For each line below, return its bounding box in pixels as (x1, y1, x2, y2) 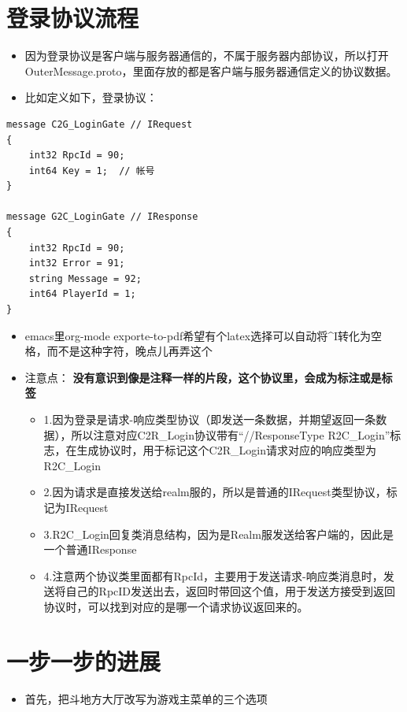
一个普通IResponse (43, 541, 137, 558)
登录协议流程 (6, 2, 139, 34)
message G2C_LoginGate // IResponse (6, 211, 198, 223)
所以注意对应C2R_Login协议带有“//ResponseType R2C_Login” (71, 426, 390, 443)
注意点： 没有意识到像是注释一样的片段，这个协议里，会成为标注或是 (24, 369, 382, 385)
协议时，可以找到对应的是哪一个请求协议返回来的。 (43, 598, 309, 614)
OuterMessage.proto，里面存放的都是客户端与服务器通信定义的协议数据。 (24, 62, 398, 79)
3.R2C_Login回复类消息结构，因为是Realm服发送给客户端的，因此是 (43, 525, 394, 542)
